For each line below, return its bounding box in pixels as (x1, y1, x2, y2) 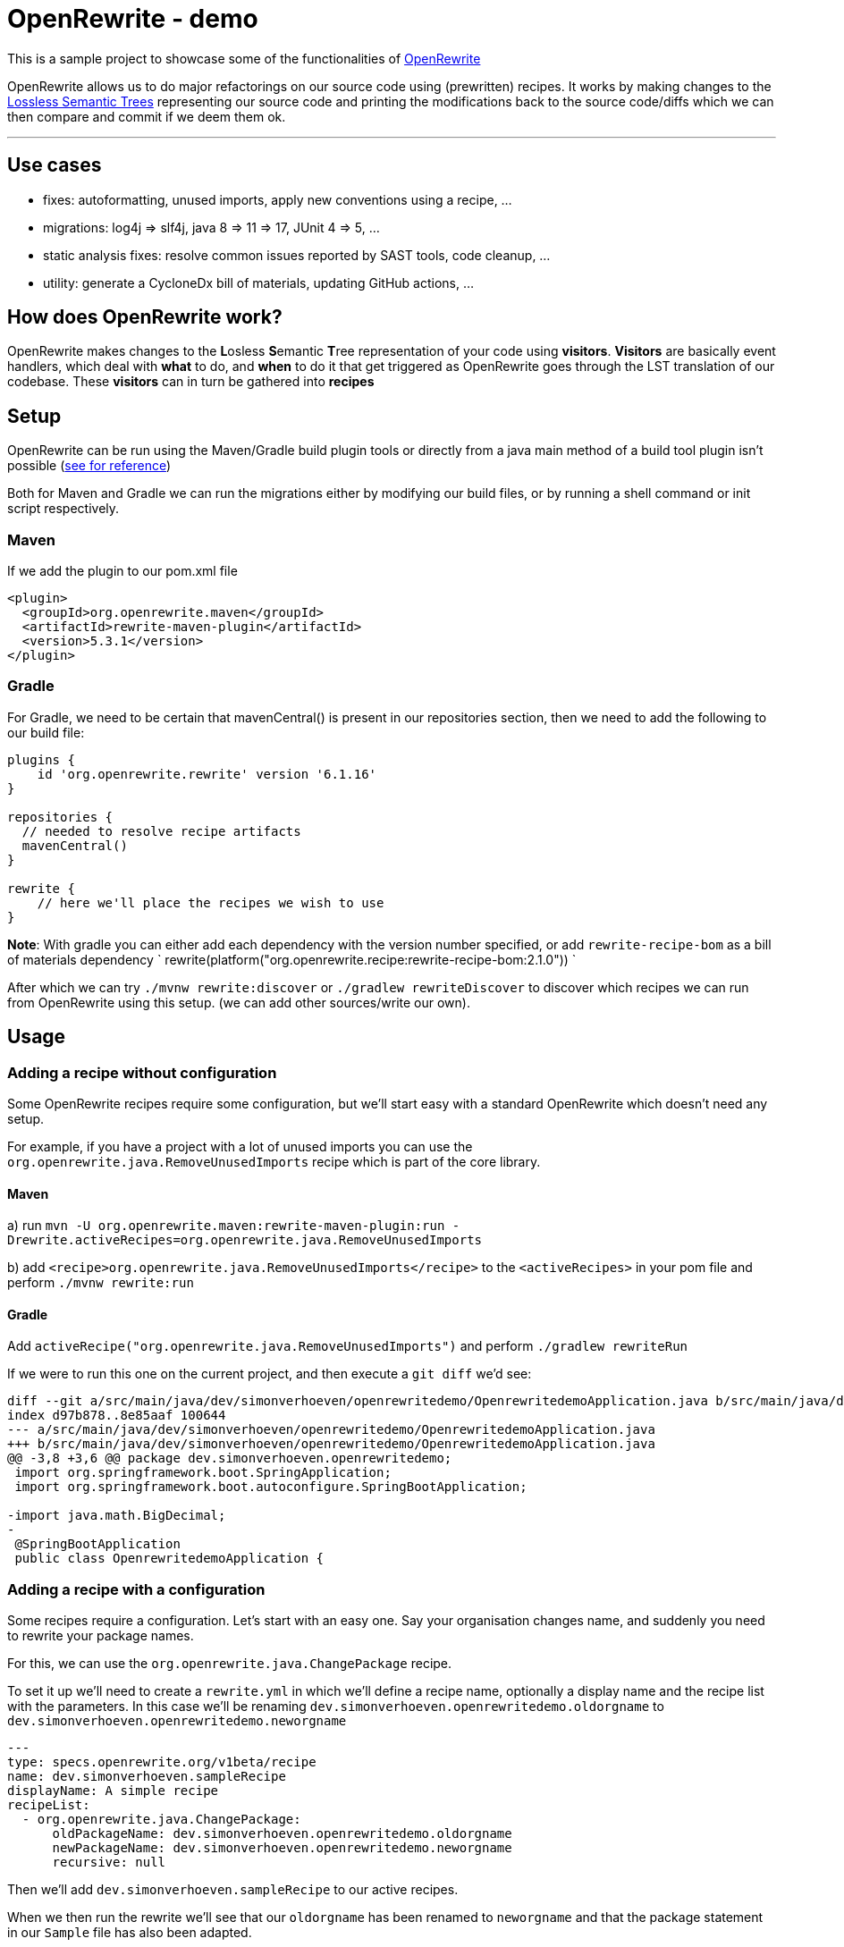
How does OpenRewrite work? (7, 306, 283, 329)
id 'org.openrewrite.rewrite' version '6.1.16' (37, 766, 377, 781)
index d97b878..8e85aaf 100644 (7, 1408, 226, 1423)
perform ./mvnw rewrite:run (7, 1275, 194, 1291)
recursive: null (52, 1855, 166, 1870)
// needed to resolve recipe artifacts (21, 823, 301, 839)
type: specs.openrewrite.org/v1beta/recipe (7, 1755, 316, 1770)
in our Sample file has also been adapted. (7, 1925, 252, 1941)
